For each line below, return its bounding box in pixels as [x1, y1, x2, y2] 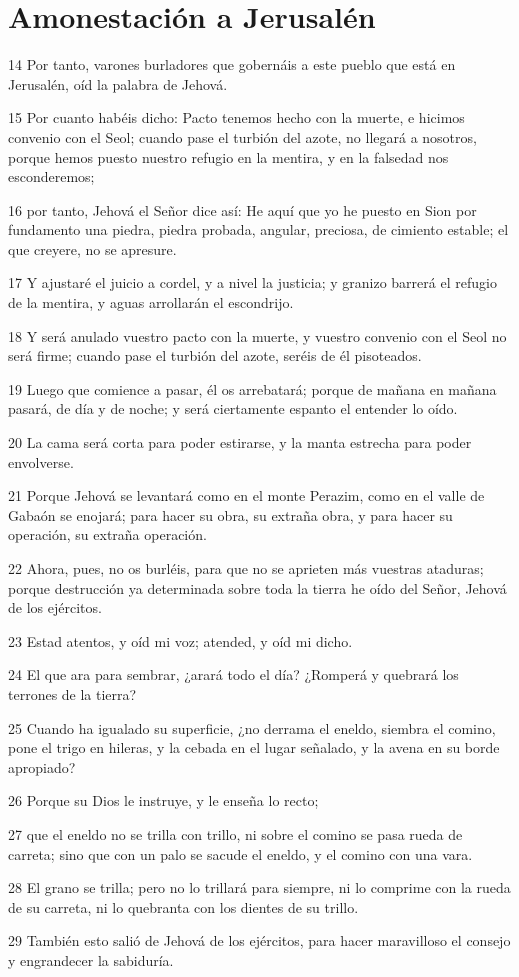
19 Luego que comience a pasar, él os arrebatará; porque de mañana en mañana [8, 378, 497, 399]
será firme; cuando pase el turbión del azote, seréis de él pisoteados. [8, 345, 422, 366]
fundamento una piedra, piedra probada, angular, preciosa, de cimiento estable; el [8, 219, 509, 240]
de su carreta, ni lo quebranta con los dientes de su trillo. [8, 896, 359, 917]
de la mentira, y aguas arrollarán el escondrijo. [8, 292, 294, 313]
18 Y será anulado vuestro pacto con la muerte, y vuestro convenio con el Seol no [8, 325, 507, 346]
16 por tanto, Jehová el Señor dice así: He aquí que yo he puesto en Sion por [8, 199, 477, 220]
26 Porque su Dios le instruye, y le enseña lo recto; [8, 790, 319, 811]
